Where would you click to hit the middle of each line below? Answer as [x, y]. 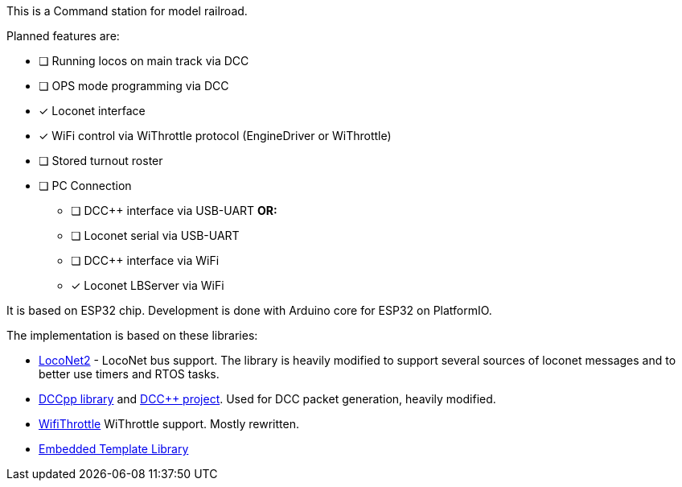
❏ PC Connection [85, 186]
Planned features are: [63, 36]
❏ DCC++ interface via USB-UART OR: [174, 210]
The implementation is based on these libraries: [132, 335]
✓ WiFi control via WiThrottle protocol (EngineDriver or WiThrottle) [215, 136]
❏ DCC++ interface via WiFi [145, 260]
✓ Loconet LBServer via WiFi [148, 285]
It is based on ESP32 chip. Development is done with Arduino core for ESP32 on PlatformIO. [249, 310]
